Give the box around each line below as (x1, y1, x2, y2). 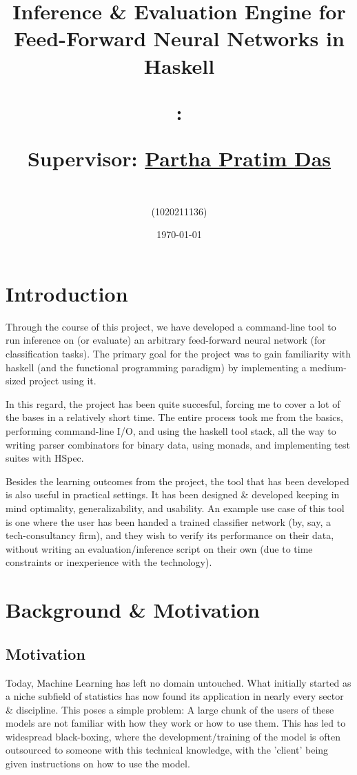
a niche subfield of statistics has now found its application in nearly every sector (6, 689, 344, 703)
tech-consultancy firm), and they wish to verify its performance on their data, (6, 528, 334, 542)
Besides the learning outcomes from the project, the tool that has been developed (6, 473, 349, 488)
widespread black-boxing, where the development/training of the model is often (6, 729, 341, 743)
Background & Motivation (6, 596, 261, 624)
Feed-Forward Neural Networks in (14, 24, 345, 52)
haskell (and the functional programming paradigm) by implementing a (6, 360, 307, 374)
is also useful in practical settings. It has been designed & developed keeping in (6, 487, 340, 502)
